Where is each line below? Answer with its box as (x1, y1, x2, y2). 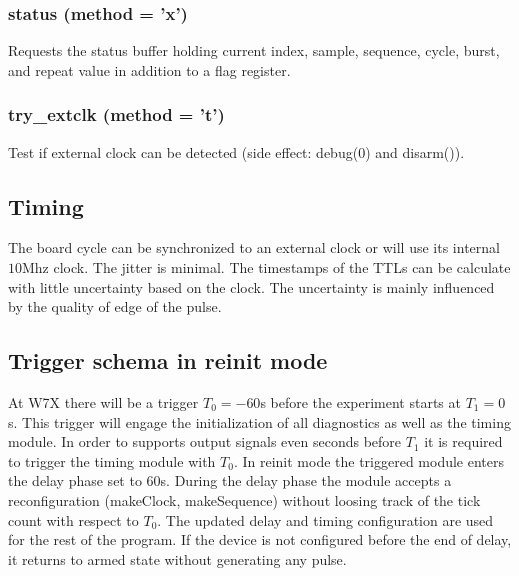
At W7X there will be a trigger (8, 392, 199, 412)
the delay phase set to (8, 470, 142, 491)
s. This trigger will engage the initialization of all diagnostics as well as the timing (8, 411, 511, 432)
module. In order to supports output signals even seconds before (8, 431, 402, 452)
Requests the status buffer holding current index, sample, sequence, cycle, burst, (8, 40, 500, 61)
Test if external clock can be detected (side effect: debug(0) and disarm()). (8, 141, 465, 162)
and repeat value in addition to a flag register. (8, 59, 291, 80)
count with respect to (8, 509, 139, 530)
